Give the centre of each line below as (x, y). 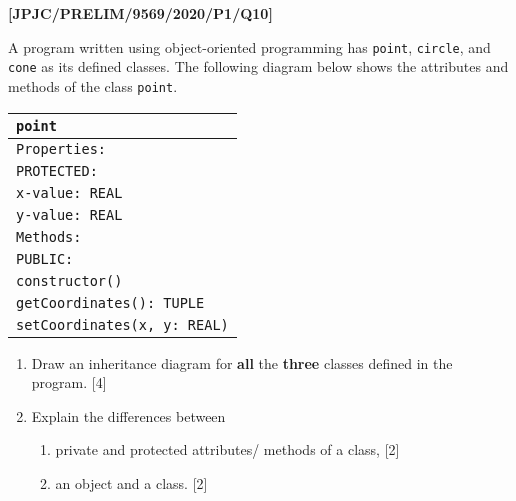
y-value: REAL (69, 214)
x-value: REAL (69, 192)
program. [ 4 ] (69, 382)
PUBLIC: (45, 258)
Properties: (61, 148)
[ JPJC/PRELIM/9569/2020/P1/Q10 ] (140, 13)
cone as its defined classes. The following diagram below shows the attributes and (258, 66)
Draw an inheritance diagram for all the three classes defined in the (242, 362)
